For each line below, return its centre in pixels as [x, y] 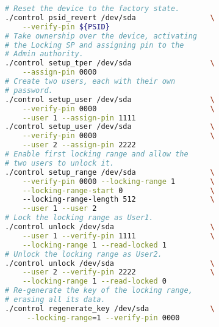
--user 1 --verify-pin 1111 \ [118, 236]
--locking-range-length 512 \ [118, 200]
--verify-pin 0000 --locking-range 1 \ [118, 181]
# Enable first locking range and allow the [97, 154]
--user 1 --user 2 [59, 209]
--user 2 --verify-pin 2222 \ [118, 272]
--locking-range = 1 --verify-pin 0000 [103, 318]
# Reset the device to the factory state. [92, 9]
